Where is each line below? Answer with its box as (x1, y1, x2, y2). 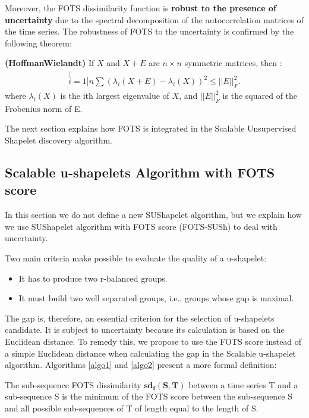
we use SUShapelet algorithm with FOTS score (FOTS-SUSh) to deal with (5, 220, 278, 232)
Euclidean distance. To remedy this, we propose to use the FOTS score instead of (5, 335, 302, 347)
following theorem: (5, 36, 72, 49)
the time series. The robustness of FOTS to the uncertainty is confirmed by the (5, 25, 294, 38)
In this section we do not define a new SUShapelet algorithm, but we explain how (5, 208, 302, 221)
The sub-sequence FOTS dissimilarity (5, 378, 141, 391)
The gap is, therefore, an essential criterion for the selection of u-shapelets (5, 311, 275, 324)
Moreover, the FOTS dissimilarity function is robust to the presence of (5, 2, 276, 14)
